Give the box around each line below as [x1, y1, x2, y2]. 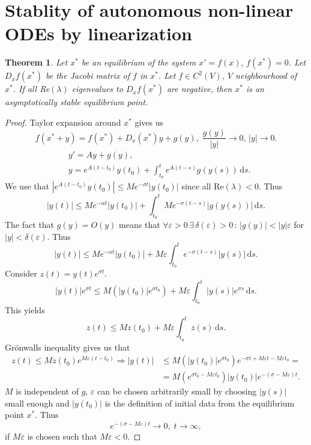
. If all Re [13, 82, 50, 95]
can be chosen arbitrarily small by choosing [97, 385, 257, 397]
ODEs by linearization [5, 21, 192, 46]
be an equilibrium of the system [81, 56, 196, 69]
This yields [5, 304, 45, 316]
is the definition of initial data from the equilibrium [104, 396, 295, 409]
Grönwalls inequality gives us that [5, 340, 130, 353]
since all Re [181, 180, 224, 192]
